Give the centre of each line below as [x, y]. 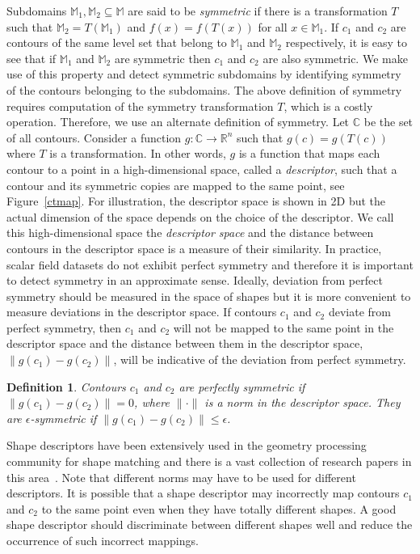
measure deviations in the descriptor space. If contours [142, 312]
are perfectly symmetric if [242, 386]
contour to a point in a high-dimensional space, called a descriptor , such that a [202, 169]
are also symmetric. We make [335, 58]
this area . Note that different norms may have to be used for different [181, 477]
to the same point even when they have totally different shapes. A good [219, 508]
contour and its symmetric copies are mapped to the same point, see [176, 185]
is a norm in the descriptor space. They [302, 402]
